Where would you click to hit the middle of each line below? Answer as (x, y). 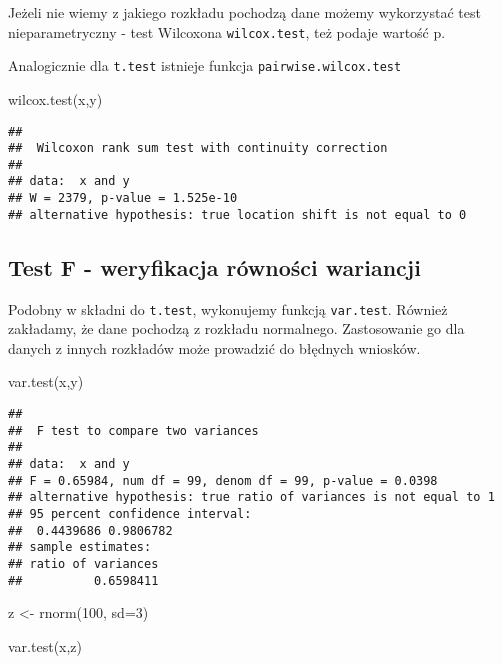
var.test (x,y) (46, 381)
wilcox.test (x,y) (55, 98)
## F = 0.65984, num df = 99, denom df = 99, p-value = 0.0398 (223, 480)
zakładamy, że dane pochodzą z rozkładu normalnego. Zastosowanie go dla (236, 328)
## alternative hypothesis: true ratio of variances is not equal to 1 (251, 497)
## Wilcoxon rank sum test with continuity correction (198, 148)
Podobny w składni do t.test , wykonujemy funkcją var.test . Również (228, 308)
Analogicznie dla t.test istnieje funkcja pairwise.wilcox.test (205, 65)
